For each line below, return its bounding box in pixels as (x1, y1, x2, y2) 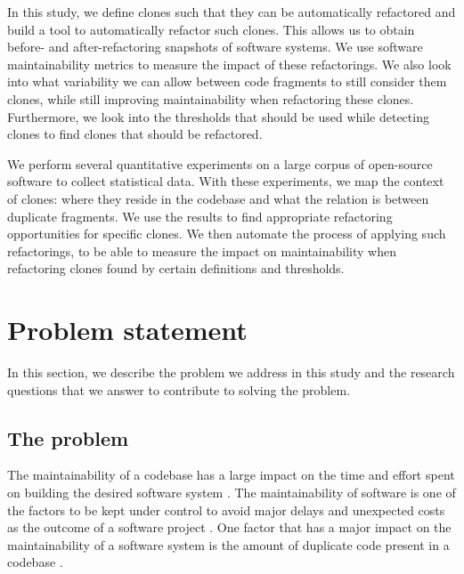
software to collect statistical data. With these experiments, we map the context (7, 172, 444, 190)
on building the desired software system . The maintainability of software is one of (7, 483, 456, 502)
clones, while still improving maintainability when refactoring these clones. (7, 89, 414, 108)
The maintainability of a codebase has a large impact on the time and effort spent (7, 465, 455, 484)
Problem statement (7, 311, 248, 348)
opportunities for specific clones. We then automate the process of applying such (7, 224, 446, 243)
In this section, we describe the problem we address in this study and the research (7, 363, 455, 382)
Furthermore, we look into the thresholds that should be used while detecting (7, 107, 429, 125)
